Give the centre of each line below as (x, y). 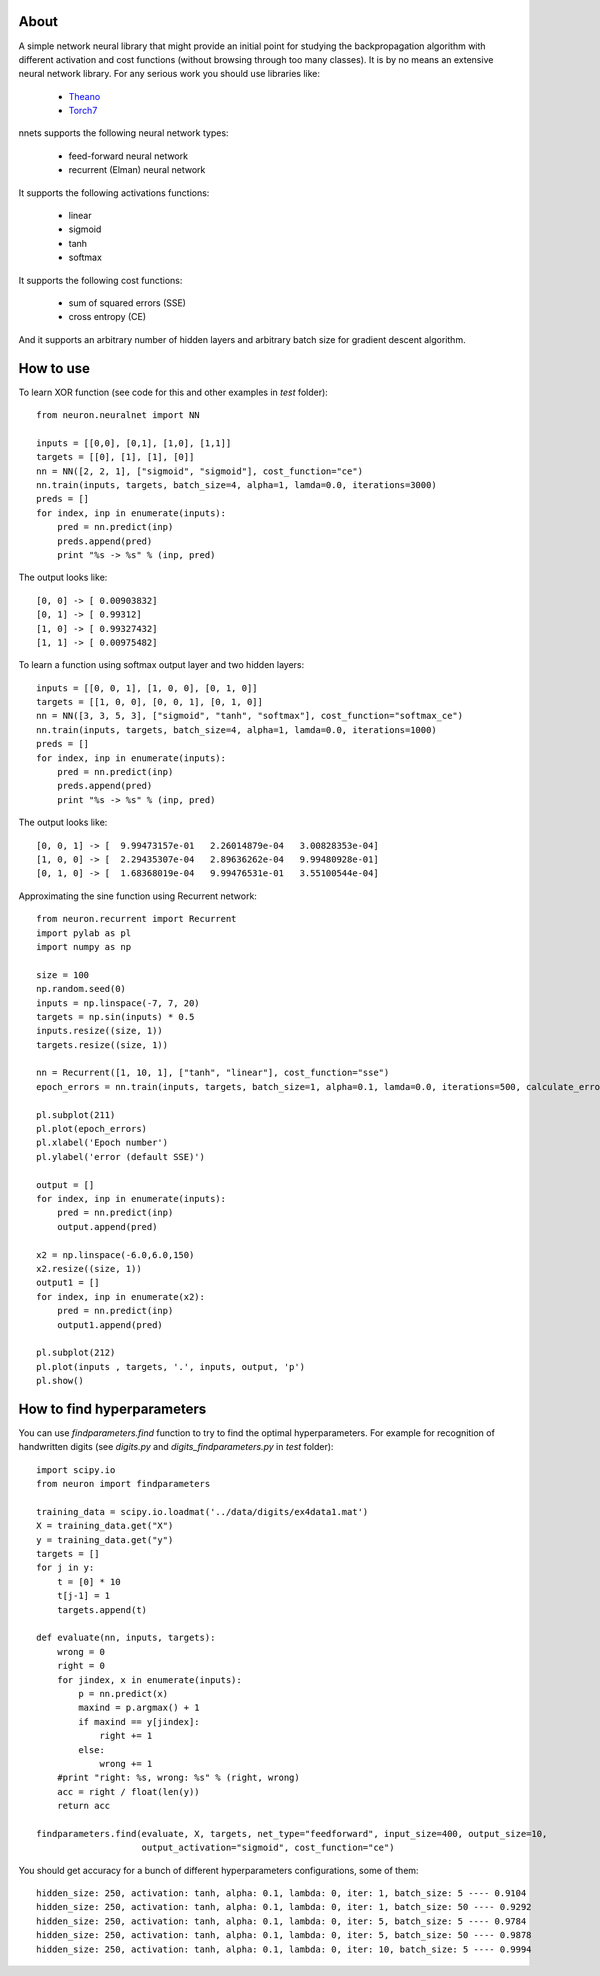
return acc (83, 1806)
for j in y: (65, 1568)
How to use (54, 368)
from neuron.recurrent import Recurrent (136, 919)
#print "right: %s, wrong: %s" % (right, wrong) (178, 1778)
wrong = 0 (80, 1651)
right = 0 (80, 1666)
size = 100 (63, 974)
